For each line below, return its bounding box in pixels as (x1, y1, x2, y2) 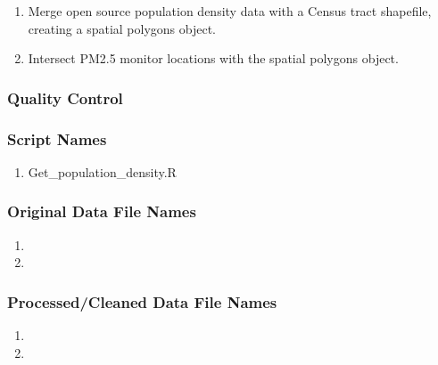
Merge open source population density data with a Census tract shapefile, (28, 2, 432, 20)
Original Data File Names (7, 200, 196, 223)
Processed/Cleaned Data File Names (7, 290, 277, 312)
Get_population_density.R (28, 162, 177, 181)
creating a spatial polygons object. (28, 19, 217, 37)
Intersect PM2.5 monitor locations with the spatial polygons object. (28, 49, 399, 68)
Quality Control (7, 86, 123, 109)
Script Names (7, 127, 107, 150)
